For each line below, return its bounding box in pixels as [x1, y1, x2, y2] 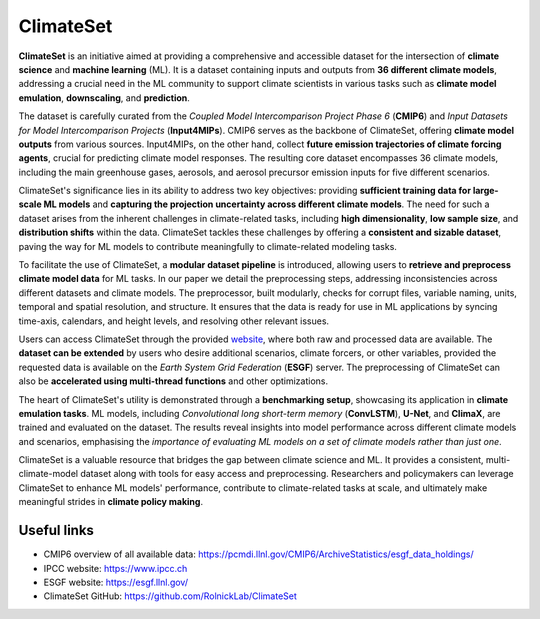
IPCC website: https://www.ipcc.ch [43, 562, 188, 574]
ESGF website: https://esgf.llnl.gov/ [43, 576, 189, 588]
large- [472, 185, 499, 197]
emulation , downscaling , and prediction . [18, 91, 190, 104]
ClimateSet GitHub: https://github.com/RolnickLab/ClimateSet [43, 590, 297, 602]
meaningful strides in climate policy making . [18, 496, 204, 508]
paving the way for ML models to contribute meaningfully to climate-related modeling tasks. [18, 240, 397, 252]
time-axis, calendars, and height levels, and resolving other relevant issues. [18, 315, 330, 327]
